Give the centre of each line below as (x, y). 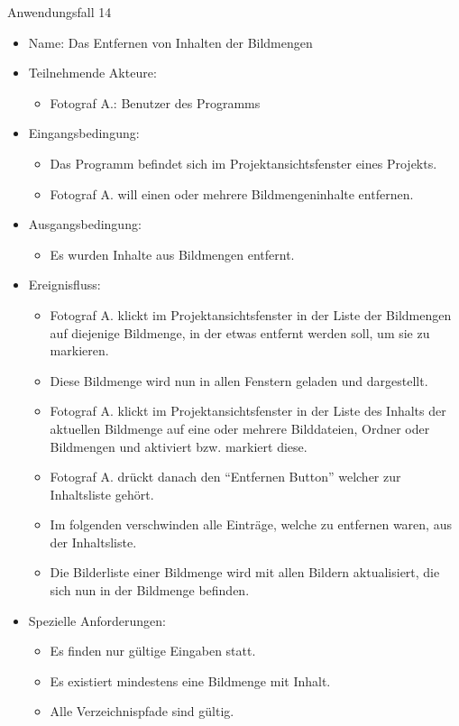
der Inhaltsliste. (93, 542)
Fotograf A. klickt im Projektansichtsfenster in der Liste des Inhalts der (248, 411)
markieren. (79, 350)
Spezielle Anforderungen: (97, 620)
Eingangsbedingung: (84, 133)
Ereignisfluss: (64, 285)
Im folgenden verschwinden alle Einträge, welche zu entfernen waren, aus (251, 524)
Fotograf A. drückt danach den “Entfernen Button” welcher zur (225, 477)
